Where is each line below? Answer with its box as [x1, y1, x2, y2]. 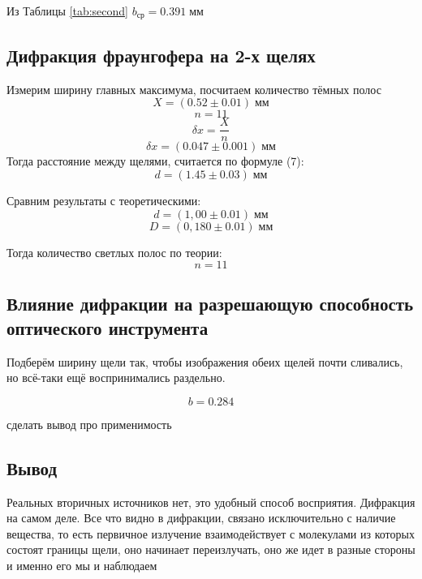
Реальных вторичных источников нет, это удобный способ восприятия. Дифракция [6, 493, 416, 510]
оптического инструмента [6, 315, 209, 340]
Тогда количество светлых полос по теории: [6, 243, 222, 260]
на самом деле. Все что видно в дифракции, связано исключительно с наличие [6, 509, 396, 526]
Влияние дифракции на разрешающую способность [6, 291, 414, 316]
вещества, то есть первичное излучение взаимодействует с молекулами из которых [6, 525, 415, 542]
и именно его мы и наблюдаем [6, 557, 157, 574]
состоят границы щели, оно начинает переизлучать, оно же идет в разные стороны [6, 541, 416, 558]
